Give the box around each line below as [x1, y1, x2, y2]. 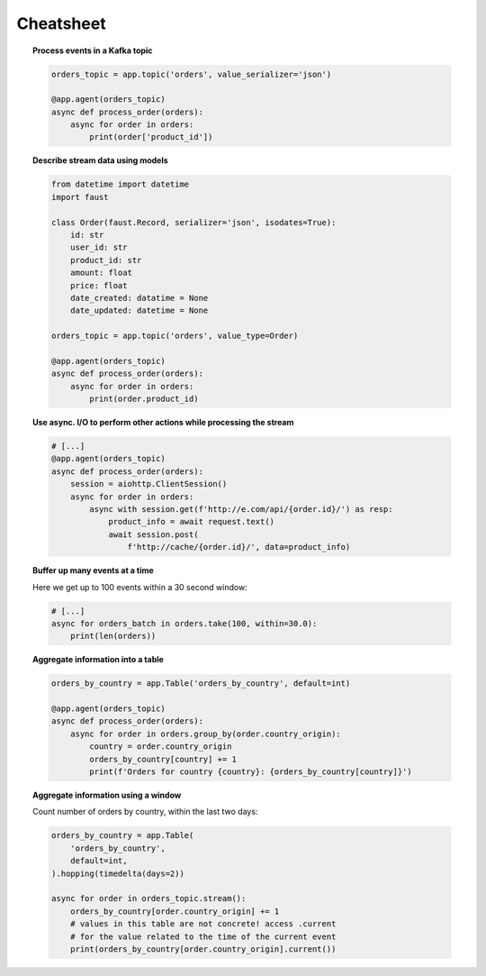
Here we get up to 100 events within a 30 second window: [32, 581, 247, 592]
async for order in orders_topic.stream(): [50, 893, 247, 904]
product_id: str [70, 255, 142, 265]
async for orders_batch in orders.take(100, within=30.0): [50, 618, 318, 628]
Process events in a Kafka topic [32, 45, 153, 56]
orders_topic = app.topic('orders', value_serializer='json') [50, 68, 332, 79]
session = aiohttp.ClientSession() [70, 479, 228, 489]
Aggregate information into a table [32, 654, 164, 665]
